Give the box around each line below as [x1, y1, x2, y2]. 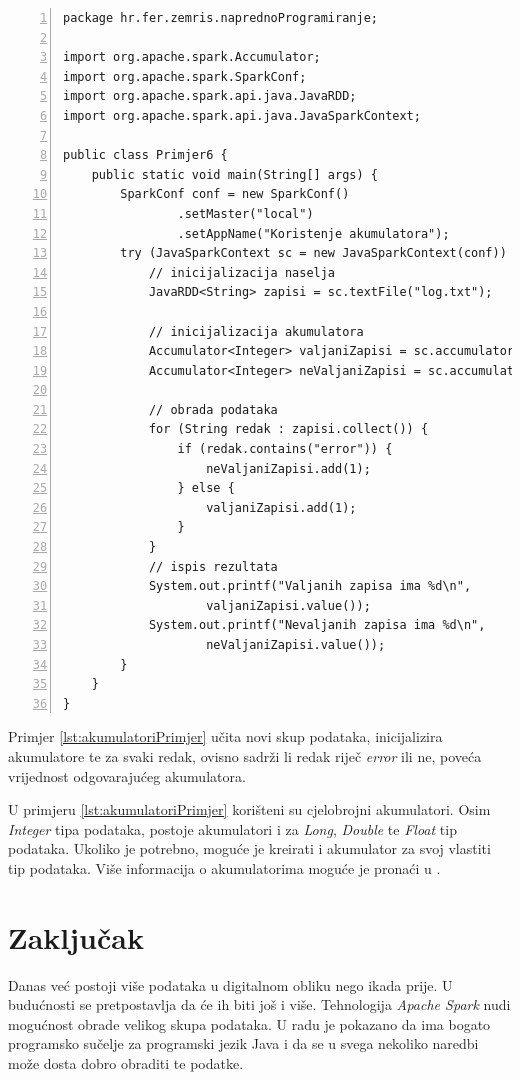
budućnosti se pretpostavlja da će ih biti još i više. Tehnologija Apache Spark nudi [8, 994, 511, 1015]
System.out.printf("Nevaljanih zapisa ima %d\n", [148, 618, 486, 633]
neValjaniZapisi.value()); [206, 638, 386, 652]
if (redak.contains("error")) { [177, 442, 393, 457]
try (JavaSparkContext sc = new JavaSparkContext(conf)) [120, 246, 507, 261]
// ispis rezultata [148, 559, 278, 574]
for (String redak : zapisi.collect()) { [148, 422, 429, 437]
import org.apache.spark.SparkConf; [63, 69, 307, 84]
